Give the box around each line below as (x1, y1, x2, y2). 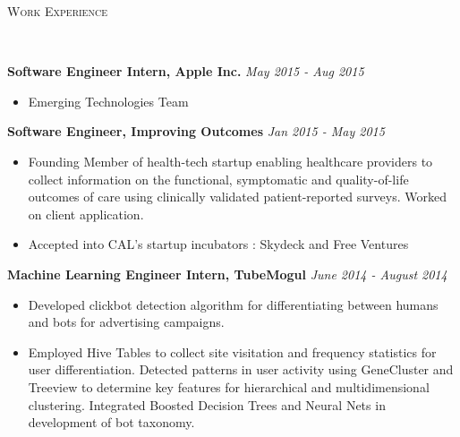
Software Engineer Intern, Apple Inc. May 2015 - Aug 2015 (7, 62, 364, 81)
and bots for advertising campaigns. (28, 313, 225, 331)
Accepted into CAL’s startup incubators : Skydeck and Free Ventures (28, 235, 409, 253)
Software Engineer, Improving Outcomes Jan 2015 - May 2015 (7, 122, 385, 141)
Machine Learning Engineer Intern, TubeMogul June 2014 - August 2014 (7, 264, 447, 283)
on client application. (28, 204, 144, 223)
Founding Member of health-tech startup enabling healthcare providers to (28, 151, 433, 170)
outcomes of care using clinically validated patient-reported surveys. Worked (28, 187, 447, 206)
